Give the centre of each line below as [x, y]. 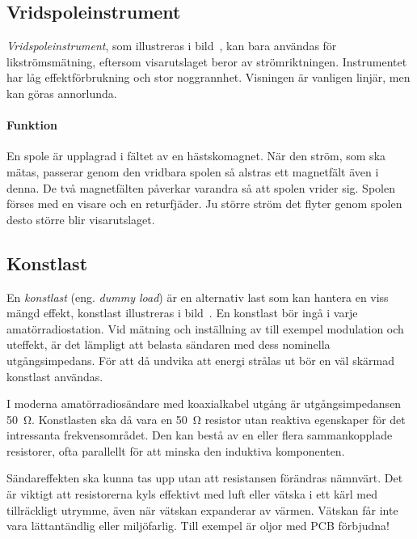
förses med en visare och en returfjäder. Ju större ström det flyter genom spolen [204, 204]
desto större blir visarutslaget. [81, 219]
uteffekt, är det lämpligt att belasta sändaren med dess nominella [168, 344]
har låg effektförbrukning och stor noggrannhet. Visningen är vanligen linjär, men [208, 77]
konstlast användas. [55, 376]
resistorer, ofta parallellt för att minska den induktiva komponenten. [176, 450]
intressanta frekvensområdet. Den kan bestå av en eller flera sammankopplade [200, 435]
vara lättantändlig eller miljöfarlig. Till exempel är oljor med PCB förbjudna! [198, 526]
